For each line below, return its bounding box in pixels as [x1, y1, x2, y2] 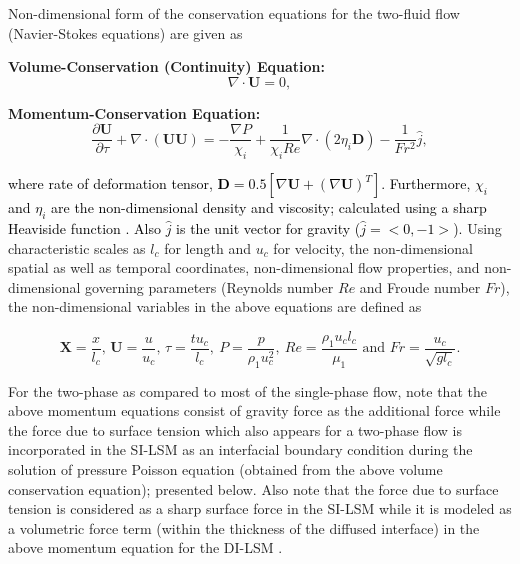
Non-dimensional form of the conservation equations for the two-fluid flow [8, 3, 460, 23]
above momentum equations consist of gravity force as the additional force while [8, 400, 501, 421]
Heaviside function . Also [8, 218, 161, 239]
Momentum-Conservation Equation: [8, 102, 261, 123]
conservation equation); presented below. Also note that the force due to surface [8, 478, 499, 499]
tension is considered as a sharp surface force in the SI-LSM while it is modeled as [8, 498, 512, 519]
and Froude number [359, 276, 481, 297]
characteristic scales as [8, 237, 146, 258]
